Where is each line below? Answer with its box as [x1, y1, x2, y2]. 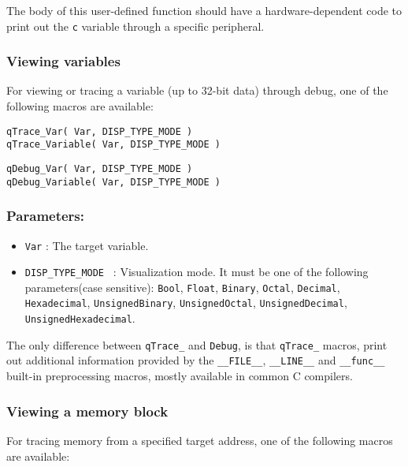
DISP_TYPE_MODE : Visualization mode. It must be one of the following [24, 263, 369, 280]
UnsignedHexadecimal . [24, 310, 135, 327]
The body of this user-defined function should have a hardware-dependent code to [6, 2, 402, 18]
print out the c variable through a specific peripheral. [6, 17, 265, 34]
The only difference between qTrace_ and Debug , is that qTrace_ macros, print [6, 336, 388, 353]
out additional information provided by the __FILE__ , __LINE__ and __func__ [6, 352, 385, 368]
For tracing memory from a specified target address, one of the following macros [6, 432, 393, 448]
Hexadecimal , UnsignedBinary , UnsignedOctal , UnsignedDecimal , [24, 294, 347, 311]
